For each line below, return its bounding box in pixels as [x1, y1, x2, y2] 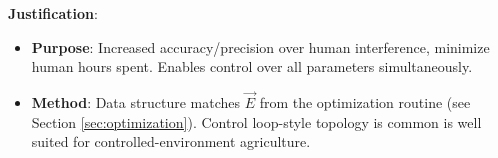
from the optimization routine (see [259, 92, 471, 112]
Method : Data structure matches [31, 92, 240, 112]
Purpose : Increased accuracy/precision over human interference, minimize [31, 36, 490, 57]
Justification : [8, 3, 98, 23]
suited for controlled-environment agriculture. [31, 131, 311, 152]
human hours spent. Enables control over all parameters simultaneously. [31, 56, 473, 77]
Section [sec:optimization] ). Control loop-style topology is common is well [31, 111, 482, 132]
